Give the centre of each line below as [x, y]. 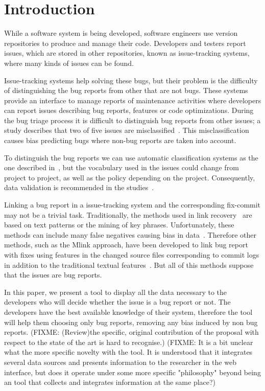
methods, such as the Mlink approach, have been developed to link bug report [126, 245]
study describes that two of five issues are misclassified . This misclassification [127, 130]
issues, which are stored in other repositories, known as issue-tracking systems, [127, 53]
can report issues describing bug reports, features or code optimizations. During [129, 110]
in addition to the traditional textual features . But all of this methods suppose [129, 264]
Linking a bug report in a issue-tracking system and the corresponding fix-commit [132, 205]
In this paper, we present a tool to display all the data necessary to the [116, 292]
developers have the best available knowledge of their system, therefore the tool [128, 312]
